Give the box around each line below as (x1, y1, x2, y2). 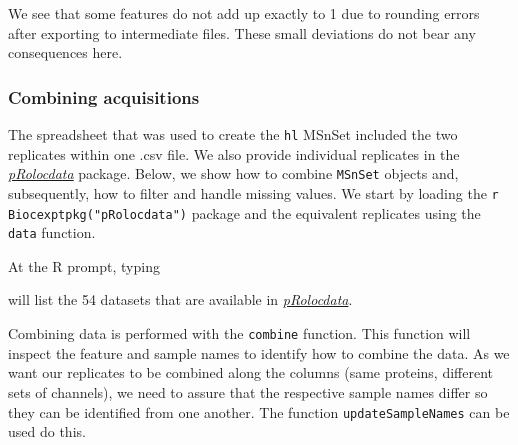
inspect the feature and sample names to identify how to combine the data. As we (8, 342, 510, 363)
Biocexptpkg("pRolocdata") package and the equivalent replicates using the (8, 202, 481, 223)
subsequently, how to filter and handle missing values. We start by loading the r (8, 182, 499, 203)
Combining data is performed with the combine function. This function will (8, 323, 471, 344)
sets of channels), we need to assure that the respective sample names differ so (8, 381, 488, 402)
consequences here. (8, 42, 123, 63)
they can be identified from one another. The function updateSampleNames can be (8, 401, 510, 422)
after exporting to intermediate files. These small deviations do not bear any (8, 22, 476, 43)
